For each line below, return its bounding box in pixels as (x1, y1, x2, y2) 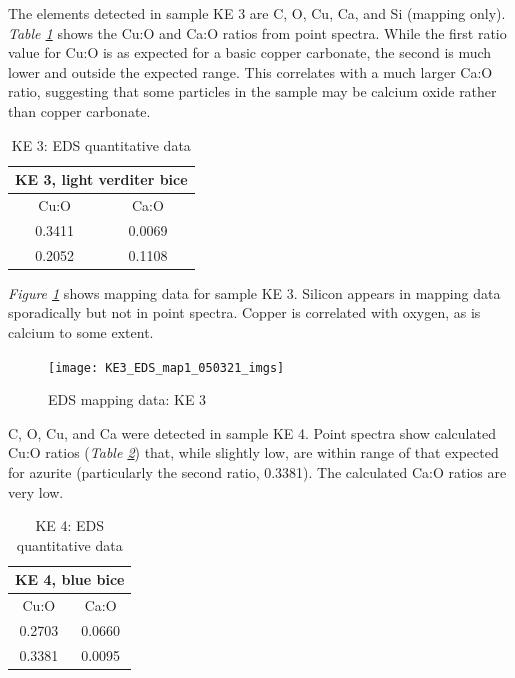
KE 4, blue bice (15, 569, 125, 590)
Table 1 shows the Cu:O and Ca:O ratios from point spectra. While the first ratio (8, 22, 507, 43)
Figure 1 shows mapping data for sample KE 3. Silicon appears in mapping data (8, 282, 501, 303)
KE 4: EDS (35, 515, 105, 536)
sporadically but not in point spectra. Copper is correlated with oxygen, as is (8, 302, 481, 323)
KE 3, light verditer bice (15, 169, 188, 190)
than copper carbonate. (8, 100, 151, 121)
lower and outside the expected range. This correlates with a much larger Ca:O (8, 61, 493, 82)
